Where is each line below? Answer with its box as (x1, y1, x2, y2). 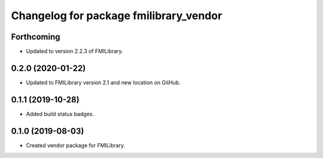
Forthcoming (11, 32, 60, 42)
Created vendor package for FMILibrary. (26, 141, 126, 149)
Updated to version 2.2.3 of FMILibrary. (26, 48, 124, 55)
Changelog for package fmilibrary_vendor (11, 9, 223, 22)
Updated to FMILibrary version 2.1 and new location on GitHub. (26, 78, 181, 86)
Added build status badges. (26, 110, 95, 117)
